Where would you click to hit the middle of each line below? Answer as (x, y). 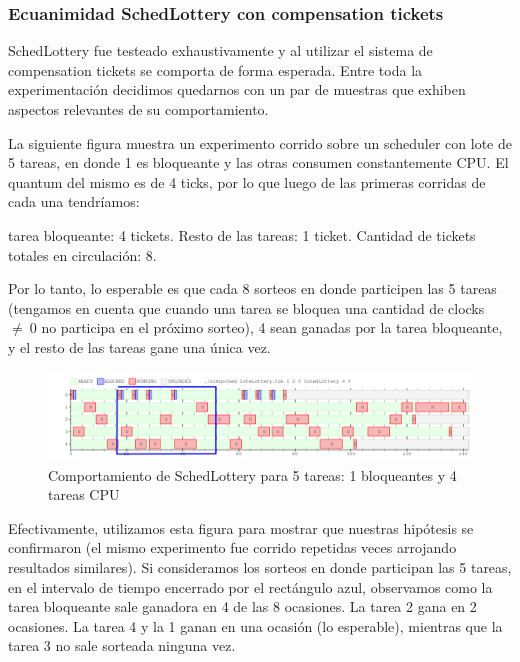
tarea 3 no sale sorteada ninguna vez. (122, 645)
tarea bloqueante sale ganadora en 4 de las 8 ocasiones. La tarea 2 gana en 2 (242, 606)
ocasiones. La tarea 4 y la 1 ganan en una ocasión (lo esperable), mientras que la (255, 625)
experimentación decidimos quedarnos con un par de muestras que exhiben (237, 89)
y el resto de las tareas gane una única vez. (139, 346)
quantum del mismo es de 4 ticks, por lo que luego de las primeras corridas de (247, 181)
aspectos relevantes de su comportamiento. (138, 109)
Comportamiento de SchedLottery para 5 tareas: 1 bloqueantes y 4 (252, 474)
